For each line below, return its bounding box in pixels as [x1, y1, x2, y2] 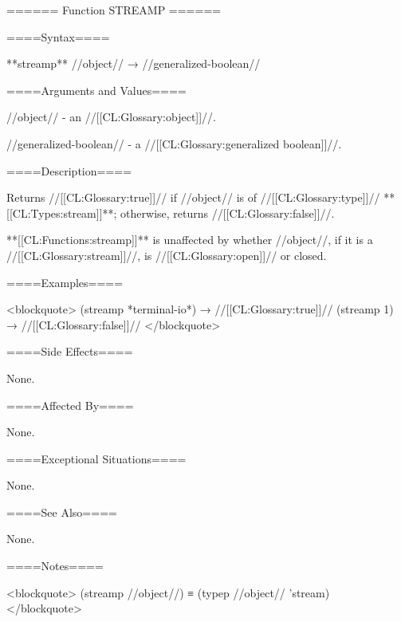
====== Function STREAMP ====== [6, 2, 222, 18]
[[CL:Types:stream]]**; [6, 204, 117, 221]
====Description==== [6, 162, 132, 179]
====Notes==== [6, 557, 104, 574]
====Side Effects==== [6, 343, 133, 360]
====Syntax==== [6, 28, 110, 45]
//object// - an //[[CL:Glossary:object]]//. [6, 108, 217, 125]
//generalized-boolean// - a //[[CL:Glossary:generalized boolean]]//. [6, 135, 342, 152]
